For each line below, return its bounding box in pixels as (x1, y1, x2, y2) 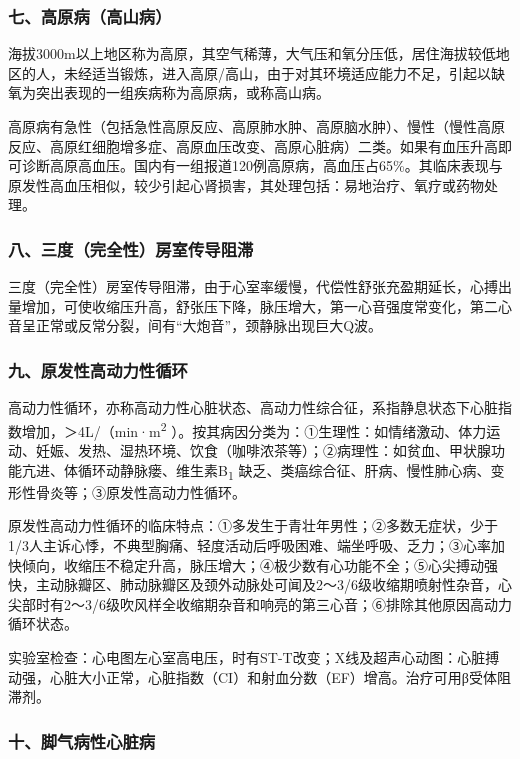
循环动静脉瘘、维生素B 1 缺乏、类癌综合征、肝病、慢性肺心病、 (77, 459, 491, 483)
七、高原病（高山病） (8, 3, 172, 28)
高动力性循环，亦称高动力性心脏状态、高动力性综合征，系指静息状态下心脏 (8, 397, 498, 418)
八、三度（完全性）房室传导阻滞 (8, 236, 254, 261)
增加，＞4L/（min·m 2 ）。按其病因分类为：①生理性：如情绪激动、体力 (21, 417, 487, 441)
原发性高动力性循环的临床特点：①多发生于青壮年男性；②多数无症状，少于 (8, 515, 498, 536)
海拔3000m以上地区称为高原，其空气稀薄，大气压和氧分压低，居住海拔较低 (8, 43, 496, 64)
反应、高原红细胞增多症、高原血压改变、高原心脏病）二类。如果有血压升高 (8, 135, 498, 156)
